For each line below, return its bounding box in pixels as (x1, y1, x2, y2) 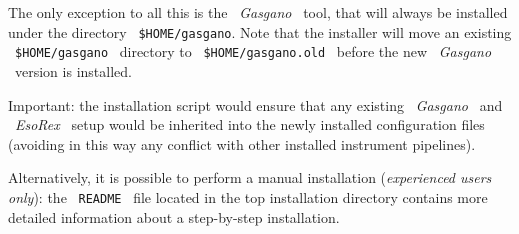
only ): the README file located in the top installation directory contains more (8, 186, 488, 207)
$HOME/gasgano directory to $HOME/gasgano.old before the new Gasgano (15, 41, 492, 62)
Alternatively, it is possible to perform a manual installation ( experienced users (8, 167, 492, 188)
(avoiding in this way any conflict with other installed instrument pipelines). (8, 133, 476, 154)
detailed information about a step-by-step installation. (8, 206, 340, 227)
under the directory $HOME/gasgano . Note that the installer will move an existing (8, 21, 512, 42)
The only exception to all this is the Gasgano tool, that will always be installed (8, 2, 508, 22)
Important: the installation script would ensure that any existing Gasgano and (8, 94, 503, 115)
